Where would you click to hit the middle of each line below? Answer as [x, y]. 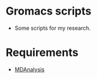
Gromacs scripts [49, 11]
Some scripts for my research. [52, 28]
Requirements [42, 53]
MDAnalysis [30, 69]
